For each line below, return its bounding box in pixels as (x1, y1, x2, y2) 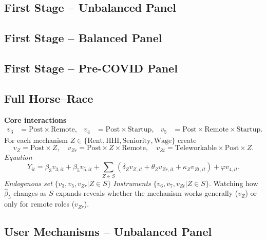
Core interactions (4, 114, 67, 125)
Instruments (113, 177, 151, 188)
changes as (13, 188, 47, 198)
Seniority (122, 137, 151, 144)
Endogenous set (4, 177, 52, 188)
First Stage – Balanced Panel (4, 30, 162, 46)
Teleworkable (175, 144, 217, 152)
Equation (4, 151, 32, 162)
